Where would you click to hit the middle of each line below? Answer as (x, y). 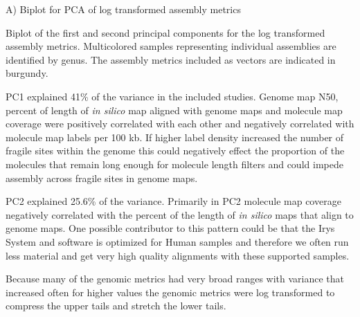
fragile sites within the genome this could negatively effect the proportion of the (175, 151)
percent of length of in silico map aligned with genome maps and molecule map (174, 110)
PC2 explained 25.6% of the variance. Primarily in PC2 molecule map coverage (173, 201)
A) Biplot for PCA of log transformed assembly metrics (123, 9)
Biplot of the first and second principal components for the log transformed (165, 32)
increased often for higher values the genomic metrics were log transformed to (170, 292)
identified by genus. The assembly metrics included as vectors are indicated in (171, 59)
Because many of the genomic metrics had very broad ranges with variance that (175, 279)
